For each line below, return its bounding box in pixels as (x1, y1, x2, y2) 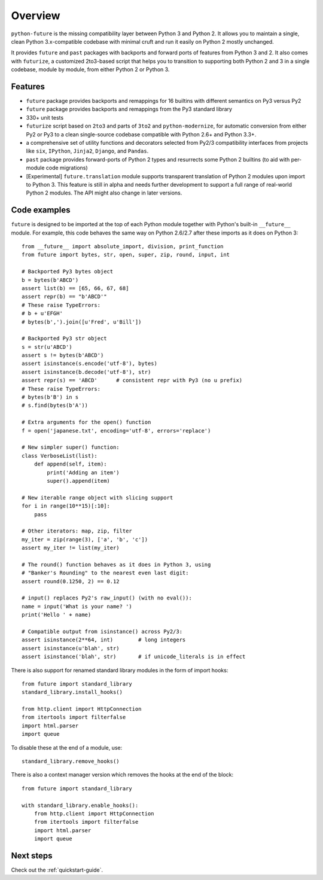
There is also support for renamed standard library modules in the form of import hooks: (11, 666, 228, 674)
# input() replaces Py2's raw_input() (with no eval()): (22, 595, 193, 601)
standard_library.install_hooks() (22, 689, 123, 696)
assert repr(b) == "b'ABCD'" (22, 293, 107, 300)
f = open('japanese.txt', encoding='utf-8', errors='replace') (22, 427, 211, 434)
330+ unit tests (26, 114, 64, 121)
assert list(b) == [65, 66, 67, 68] (22, 285, 129, 291)
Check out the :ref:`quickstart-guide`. (11, 866, 103, 873)
